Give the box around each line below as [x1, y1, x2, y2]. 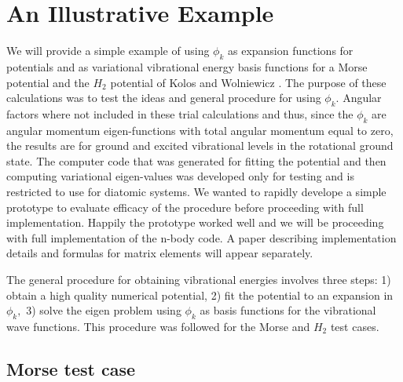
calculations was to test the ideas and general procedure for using [6, 89, 321, 106]
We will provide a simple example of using [6, 42, 210, 59]
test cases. [330, 318, 379, 335]
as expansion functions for [227, 42, 354, 59]
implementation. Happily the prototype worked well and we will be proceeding [6, 214, 384, 231]
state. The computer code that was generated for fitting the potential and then [6, 152, 387, 169]
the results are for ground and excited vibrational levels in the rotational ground [6, 137, 394, 154]
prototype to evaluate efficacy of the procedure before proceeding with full [6, 198, 364, 215]
